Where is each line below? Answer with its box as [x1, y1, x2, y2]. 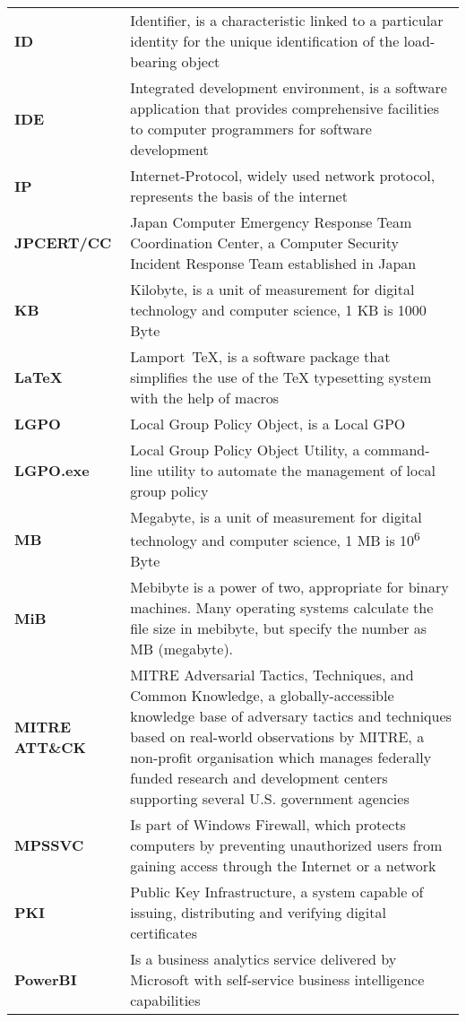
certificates [130, 922, 197, 944]
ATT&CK [14, 736, 86, 758]
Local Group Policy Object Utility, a [130, 439, 360, 460]
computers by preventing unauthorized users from [130, 835, 443, 856]
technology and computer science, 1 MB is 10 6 [130, 527, 420, 551]
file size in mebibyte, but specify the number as [130, 618, 427, 639]
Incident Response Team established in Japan [130, 253, 417, 273]
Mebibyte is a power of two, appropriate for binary [130, 576, 449, 598]
